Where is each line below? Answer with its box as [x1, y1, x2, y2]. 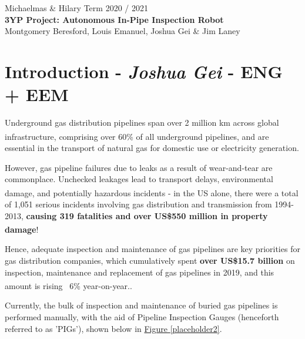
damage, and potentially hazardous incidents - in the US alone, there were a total [5, 186, 299, 199]
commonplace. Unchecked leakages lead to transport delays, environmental [5, 173, 273, 185]
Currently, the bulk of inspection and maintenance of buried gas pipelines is [5, 299, 278, 311]
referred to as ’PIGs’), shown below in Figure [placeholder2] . [5, 322, 222, 334]
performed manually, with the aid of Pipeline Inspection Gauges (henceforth [5, 311, 279, 323]
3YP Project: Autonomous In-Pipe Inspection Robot [5, 13, 224, 25]
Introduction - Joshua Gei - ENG [5, 59, 283, 83]
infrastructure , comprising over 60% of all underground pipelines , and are [5, 130, 269, 142]
